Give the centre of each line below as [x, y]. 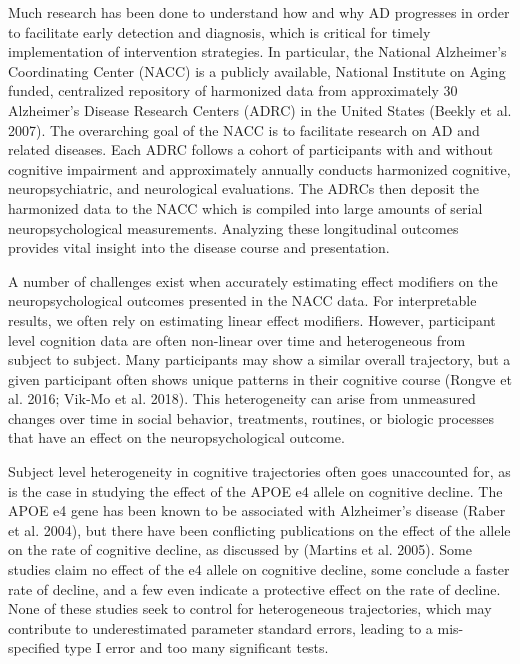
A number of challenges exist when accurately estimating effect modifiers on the [253, 280]
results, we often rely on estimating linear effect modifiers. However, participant [252, 319]
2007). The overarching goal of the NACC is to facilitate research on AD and [244, 129]
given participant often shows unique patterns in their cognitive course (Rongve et [260, 378]
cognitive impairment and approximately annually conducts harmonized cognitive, [259, 168]
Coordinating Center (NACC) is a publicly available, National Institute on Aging [257, 70]
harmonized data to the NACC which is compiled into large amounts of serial [245, 207]
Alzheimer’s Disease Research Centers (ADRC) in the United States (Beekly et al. [260, 109]
